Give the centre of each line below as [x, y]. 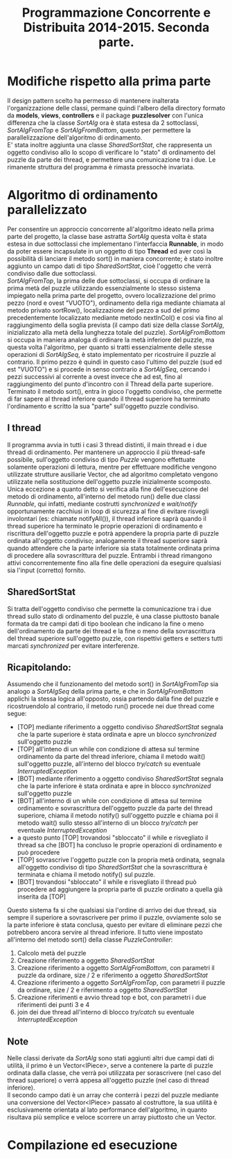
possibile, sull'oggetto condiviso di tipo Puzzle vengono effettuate [101, 459]
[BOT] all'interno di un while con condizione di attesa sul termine [109, 801]
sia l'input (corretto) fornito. [46, 570]
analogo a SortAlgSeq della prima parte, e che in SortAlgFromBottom [105, 692]
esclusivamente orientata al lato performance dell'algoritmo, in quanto [107, 1110]
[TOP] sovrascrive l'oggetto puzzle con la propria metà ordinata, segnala [121, 860]
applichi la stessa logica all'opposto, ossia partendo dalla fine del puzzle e [113, 699]
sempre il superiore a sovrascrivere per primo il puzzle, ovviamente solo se [114, 917]
